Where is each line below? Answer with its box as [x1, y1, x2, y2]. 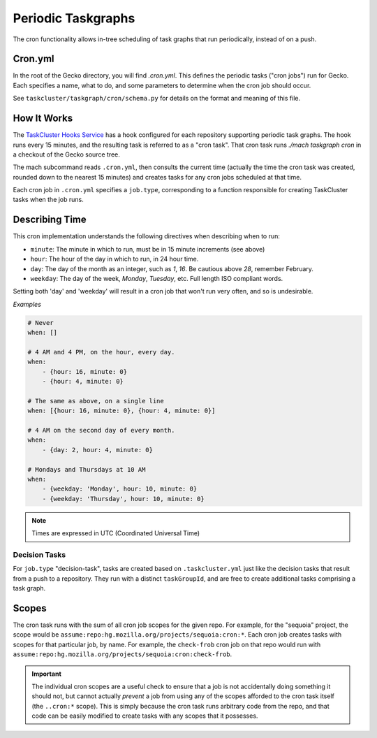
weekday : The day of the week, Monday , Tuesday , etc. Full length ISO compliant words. [30, 274, 283, 282]
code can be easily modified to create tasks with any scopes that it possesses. [31, 711, 258, 720]
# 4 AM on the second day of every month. [27, 426, 175, 435]
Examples [13, 300, 42, 308]
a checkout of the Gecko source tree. [13, 150, 120, 159]
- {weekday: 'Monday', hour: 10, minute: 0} [42, 485, 198, 493]
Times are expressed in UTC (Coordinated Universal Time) [31, 529, 200, 537]
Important [31, 670, 62, 678]
